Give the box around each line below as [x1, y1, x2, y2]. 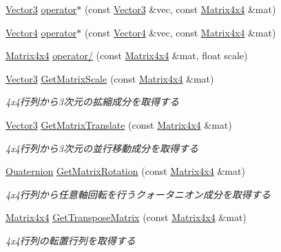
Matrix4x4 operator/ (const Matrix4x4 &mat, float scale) [6, 48, 248, 63]
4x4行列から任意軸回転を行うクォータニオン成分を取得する [6, 187, 271, 201]
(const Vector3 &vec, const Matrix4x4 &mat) [84, 2, 276, 16]
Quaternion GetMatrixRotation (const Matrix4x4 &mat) [6, 164, 245, 178]
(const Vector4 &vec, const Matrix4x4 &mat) [84, 25, 276, 39]
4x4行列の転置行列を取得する [6, 233, 136, 247]
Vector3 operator [6, 2, 77, 16]
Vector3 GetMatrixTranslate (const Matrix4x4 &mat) [6, 117, 232, 132]
